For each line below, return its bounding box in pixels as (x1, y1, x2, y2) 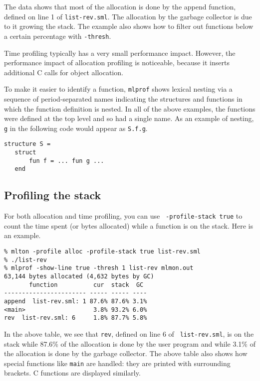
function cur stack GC (29, 281, 144, 288)
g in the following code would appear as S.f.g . (4, 123, 148, 133)
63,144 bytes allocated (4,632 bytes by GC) (4, 273, 154, 280)
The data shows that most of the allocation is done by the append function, (4, 1, 236, 11)
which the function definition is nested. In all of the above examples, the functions (4, 103, 256, 114)
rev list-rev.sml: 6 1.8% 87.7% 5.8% (4, 314, 147, 322)
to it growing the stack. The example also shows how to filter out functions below (4, 21, 254, 31)
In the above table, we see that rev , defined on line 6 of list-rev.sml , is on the (4, 328, 254, 339)
